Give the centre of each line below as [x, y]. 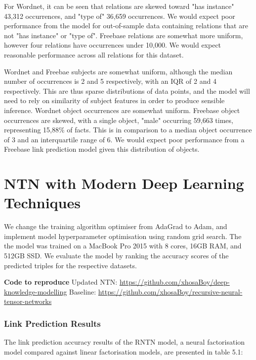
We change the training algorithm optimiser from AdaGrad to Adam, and [116, 226]
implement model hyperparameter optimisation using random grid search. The [123, 236]
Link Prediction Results [52, 323]
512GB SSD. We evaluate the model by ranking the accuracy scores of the [116, 255]
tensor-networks [28, 301]
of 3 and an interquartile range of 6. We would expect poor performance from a [124, 139]
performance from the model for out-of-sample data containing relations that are [126, 26]
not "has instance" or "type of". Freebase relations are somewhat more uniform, [124, 35]
